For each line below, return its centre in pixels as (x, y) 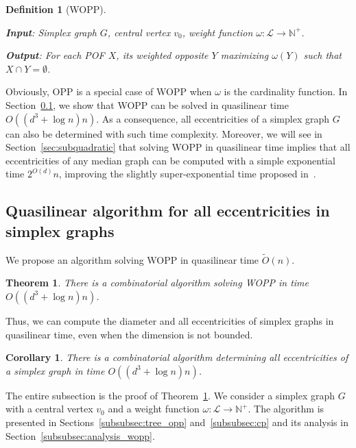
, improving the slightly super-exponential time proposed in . (187, 174)
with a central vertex (49, 409)
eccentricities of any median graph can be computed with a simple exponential (170, 160)
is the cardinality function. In (286, 91)
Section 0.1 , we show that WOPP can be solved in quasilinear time (147, 104)
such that (322, 55)
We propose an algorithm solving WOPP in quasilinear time (132, 259)
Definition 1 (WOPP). (56, 9)
